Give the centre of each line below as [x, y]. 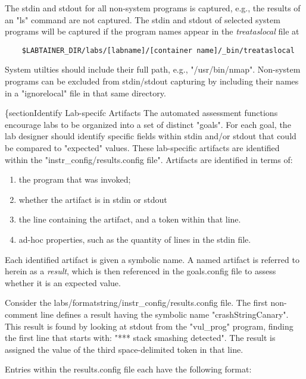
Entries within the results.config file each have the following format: [128, 369]
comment [21, 314]
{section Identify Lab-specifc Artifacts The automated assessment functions [141, 113]
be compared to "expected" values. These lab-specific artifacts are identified [142, 148]
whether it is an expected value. [63, 282]
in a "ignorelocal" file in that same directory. [85, 93]
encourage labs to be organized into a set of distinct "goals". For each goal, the [148, 124]
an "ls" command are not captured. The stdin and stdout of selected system [143, 19]
